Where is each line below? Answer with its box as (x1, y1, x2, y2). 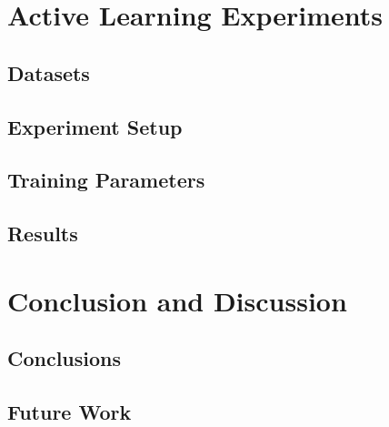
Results (7, 219, 78, 248)
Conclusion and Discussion (7, 281, 347, 319)
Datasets (7, 58, 90, 86)
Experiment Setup (7, 112, 183, 140)
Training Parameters (7, 166, 205, 194)
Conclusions (7, 344, 122, 372)
